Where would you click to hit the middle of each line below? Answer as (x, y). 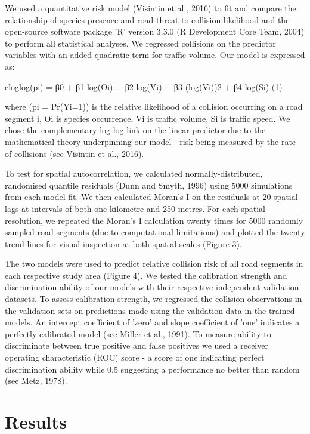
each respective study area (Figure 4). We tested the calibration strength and (146, 275)
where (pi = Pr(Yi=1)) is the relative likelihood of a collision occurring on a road (154, 107)
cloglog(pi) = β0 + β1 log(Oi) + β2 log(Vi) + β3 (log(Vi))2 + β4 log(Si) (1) (144, 86)
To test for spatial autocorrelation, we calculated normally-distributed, (134, 173)
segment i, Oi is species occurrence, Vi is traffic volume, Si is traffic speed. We (148, 118)
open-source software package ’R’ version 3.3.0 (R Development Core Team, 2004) (155, 31)
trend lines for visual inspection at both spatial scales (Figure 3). (123, 243)
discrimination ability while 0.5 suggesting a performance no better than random (152, 369)
